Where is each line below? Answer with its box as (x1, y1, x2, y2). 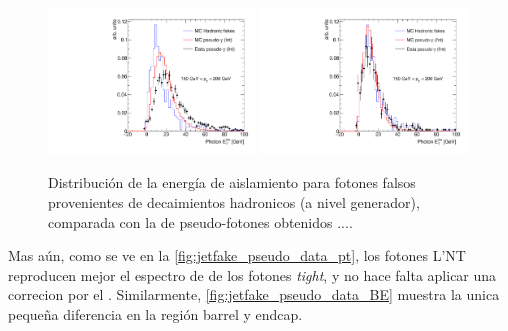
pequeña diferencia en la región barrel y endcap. (8, 303, 303, 324)
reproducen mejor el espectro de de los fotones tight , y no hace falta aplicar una (8, 264, 497, 285)
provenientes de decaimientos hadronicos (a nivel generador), (48, 192, 420, 212)
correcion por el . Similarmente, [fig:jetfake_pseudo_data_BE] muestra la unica (8, 284, 500, 305)
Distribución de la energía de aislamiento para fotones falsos (48, 172, 416, 193)
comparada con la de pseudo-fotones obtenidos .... (48, 211, 353, 232)
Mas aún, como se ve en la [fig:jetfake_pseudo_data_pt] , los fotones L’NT (8, 245, 466, 266)
